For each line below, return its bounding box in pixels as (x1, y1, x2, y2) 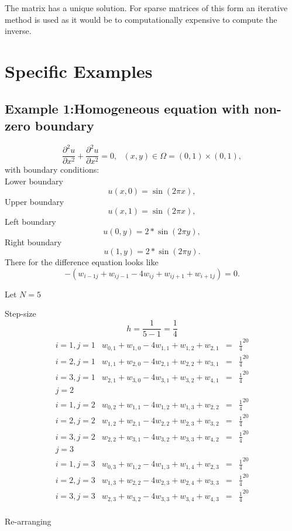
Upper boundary (5, 195, 64, 207)
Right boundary (5, 235, 62, 248)
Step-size (5, 307, 36, 320)
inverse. (5, 25, 32, 37)
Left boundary (5, 215, 56, 228)
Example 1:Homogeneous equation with (5, 99, 249, 117)
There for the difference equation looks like (5, 256, 159, 268)
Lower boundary (5, 174, 63, 187)
